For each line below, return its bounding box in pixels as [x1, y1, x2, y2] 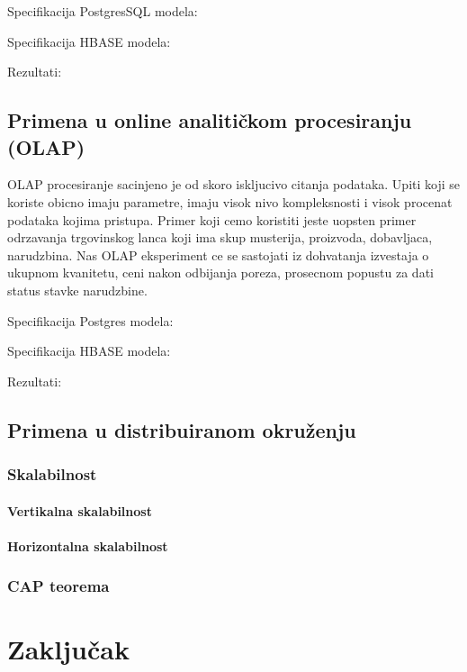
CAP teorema [7, 575, 110, 597]
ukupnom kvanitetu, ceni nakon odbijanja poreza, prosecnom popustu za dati [7, 263, 434, 282]
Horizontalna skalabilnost [7, 536, 168, 555]
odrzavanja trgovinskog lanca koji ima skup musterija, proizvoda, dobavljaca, [7, 228, 433, 247]
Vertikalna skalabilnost [7, 501, 152, 520]
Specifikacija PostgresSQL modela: [7, 2, 198, 20]
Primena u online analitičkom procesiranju [7, 106, 412, 134]
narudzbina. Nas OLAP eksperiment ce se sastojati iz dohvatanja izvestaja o [7, 245, 429, 264]
